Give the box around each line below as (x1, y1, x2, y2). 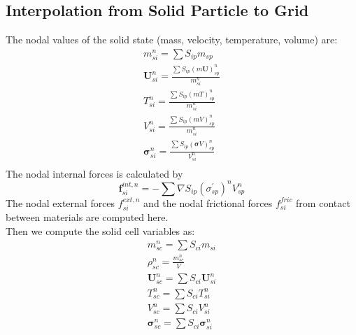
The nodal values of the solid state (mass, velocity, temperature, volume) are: (6, 32, 338, 47)
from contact (296, 195, 350, 210)
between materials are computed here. (6, 210, 169, 224)
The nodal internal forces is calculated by (6, 166, 183, 180)
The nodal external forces (6, 195, 115, 210)
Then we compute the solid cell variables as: (6, 223, 195, 238)
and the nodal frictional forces (143, 195, 273, 210)
